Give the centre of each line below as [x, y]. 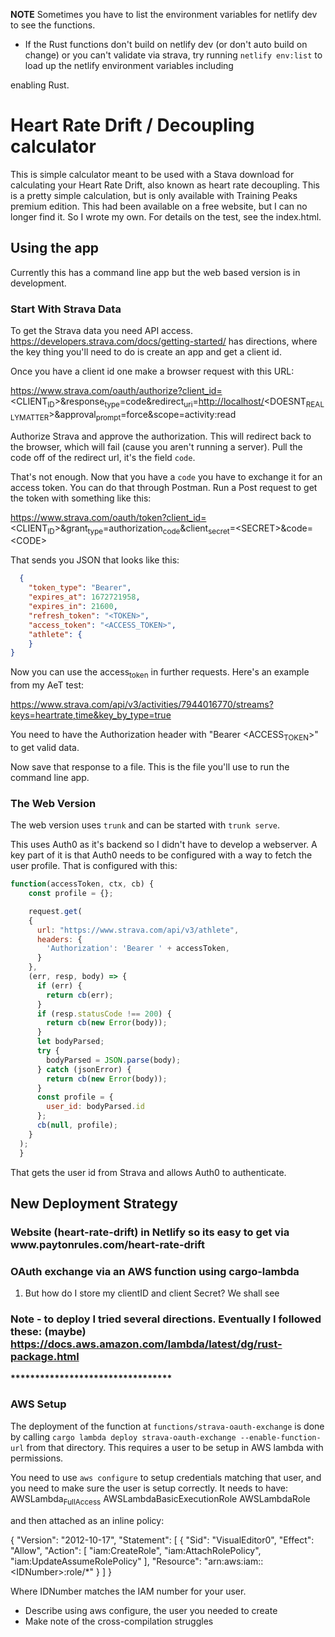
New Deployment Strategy [94, 1203]
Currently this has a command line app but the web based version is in [155, 272]
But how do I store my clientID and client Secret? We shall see [152, 1293]
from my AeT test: [47, 685]
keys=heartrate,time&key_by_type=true [91, 715]
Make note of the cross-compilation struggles [119, 1621]
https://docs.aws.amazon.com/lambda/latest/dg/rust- [146, 1344]
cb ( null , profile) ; [77, 1125]
